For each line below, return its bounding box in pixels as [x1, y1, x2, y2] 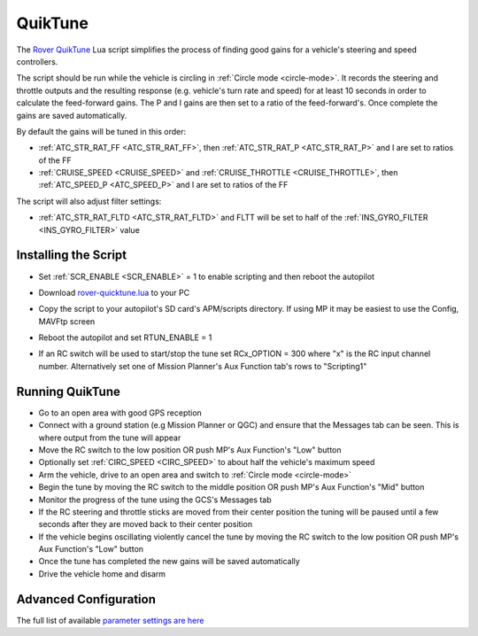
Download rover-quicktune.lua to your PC [38, 287, 190, 298]
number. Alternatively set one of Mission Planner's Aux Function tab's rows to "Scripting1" [38, 361, 367, 371]
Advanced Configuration [16, 592, 157, 607]
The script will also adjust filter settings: [16, 196, 162, 206]
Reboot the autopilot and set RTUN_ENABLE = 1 [38, 332, 212, 343]
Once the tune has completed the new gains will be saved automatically [38, 556, 300, 567]
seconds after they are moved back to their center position [38, 519, 252, 530]
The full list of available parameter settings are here [16, 615, 204, 625]
